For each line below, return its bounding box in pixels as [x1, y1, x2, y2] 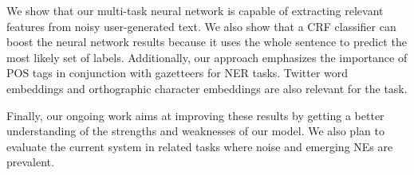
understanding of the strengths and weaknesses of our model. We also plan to [6, 122, 384, 139]
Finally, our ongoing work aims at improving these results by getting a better [6, 107, 384, 123]
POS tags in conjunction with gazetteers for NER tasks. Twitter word [6, 64, 349, 81]
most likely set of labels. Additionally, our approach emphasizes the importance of [6, 49, 408, 65]
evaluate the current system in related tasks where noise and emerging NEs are [6, 138, 393, 154]
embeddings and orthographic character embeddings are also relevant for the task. [6, 80, 408, 96]
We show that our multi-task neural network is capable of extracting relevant [6, 2, 384, 18]
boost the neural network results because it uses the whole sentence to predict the [6, 33, 407, 50]
